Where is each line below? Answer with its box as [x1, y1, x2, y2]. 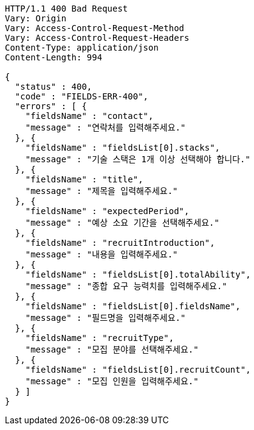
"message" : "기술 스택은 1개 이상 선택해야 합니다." [25, 154, 250, 164]
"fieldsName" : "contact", [25, 111, 154, 121]
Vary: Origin [5, 13, 67, 23]
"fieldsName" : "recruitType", [25, 333, 174, 343]
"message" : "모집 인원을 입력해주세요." [25, 376, 199, 386]
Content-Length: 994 [5, 52, 103, 62]
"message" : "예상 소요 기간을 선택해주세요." [25, 218, 219, 228]
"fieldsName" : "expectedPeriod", [25, 206, 190, 216]
